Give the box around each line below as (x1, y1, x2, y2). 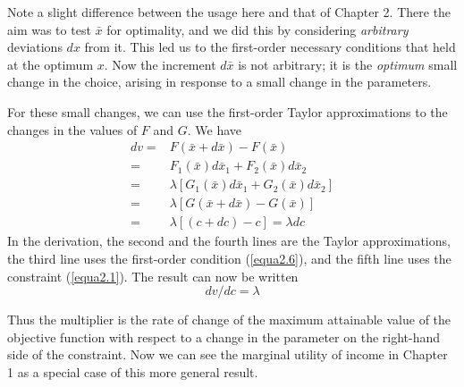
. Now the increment (104, 55, 216, 73)
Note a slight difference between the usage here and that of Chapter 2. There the (7, 3, 451, 21)
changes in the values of (7, 120, 138, 139)
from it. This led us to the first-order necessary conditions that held (84, 38, 456, 56)
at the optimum (7, 55, 94, 73)
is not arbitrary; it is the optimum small (238, 55, 458, 73)
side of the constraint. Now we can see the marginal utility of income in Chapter (7, 345, 448, 364)
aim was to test (7, 20, 91, 38)
